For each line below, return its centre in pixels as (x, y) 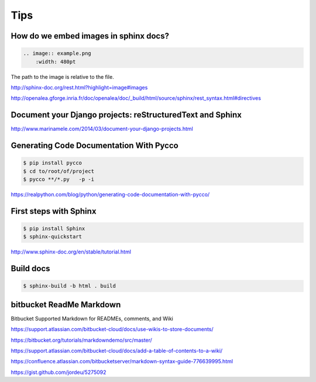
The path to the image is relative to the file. (62, 77)
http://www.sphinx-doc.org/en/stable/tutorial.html (71, 252)
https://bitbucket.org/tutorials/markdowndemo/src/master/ (81, 340)
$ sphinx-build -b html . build (70, 286)
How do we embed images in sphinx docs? (90, 36)
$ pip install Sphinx (54, 228)
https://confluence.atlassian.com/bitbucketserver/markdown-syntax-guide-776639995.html (122, 362)
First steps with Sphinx (54, 211)
